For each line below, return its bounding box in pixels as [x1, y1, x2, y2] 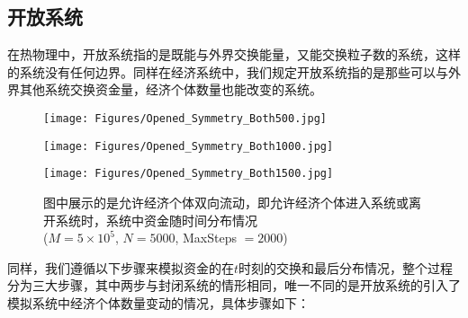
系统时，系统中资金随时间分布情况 [55, 210, 257, 229]
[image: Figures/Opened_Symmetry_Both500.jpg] [43, 111, 327, 125]
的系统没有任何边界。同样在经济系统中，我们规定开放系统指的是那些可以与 [7, 62, 448, 81]
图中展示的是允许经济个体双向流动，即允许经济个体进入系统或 [43, 192, 409, 211]
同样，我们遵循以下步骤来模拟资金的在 [7, 258, 234, 277]
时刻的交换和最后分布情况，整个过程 [238, 258, 454, 277]
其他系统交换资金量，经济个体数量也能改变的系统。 [19, 80, 322, 99]
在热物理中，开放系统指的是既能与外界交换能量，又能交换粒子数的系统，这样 [7, 45, 461, 64]
